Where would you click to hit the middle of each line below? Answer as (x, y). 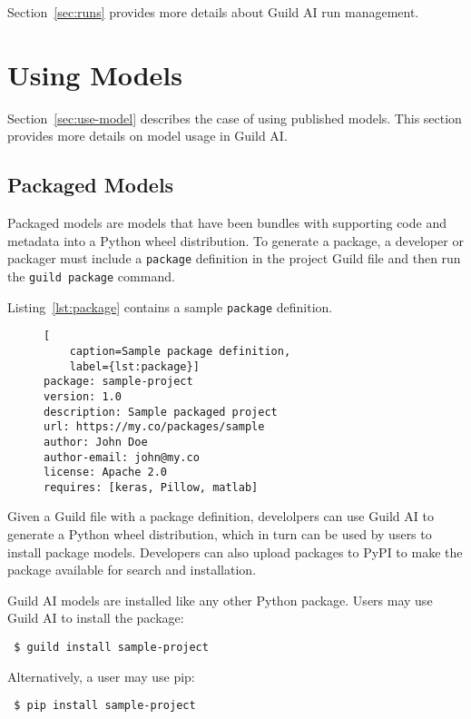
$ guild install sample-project (111, 648)
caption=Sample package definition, (180, 351)
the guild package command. (91, 276)
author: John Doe (96, 442)
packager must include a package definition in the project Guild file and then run (234, 258)
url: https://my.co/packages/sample (154, 427)
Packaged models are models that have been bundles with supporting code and (227, 223)
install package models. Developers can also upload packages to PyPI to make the (235, 552)
